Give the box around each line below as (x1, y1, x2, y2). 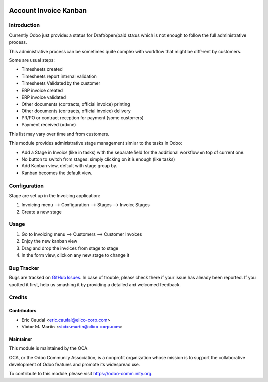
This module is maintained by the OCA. (9, 345, 89, 351)
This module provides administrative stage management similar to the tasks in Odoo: (9, 140, 182, 146)
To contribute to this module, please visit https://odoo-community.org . (9, 371, 153, 377)
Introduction (9, 22, 40, 29)
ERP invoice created (21, 87, 63, 93)
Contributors (9, 308, 37, 314)
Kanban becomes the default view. (21, 170, 93, 176)
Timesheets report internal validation (21, 73, 97, 79)
